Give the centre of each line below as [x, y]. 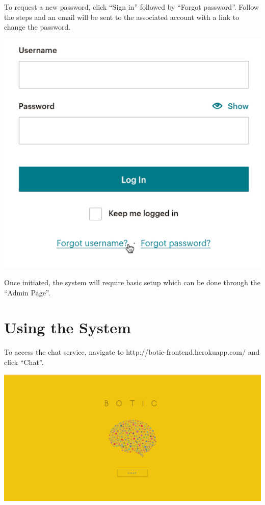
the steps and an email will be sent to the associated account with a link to [122, 17]
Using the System [68, 327]
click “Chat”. [24, 362]
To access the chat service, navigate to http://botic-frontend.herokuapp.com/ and [132, 352]
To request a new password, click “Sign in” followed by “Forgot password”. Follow [131, 7]
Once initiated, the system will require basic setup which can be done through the [132, 282]
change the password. [37, 27]
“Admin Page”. [27, 292]
